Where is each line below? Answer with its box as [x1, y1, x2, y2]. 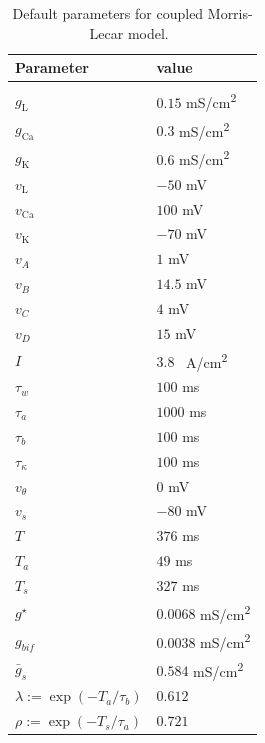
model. [127, 22, 169, 43]
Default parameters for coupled [12, 3, 204, 23]
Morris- [207, 3, 253, 23]
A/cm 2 [186, 348, 228, 372]
